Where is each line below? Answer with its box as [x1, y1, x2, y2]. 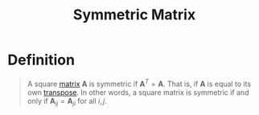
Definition [7, 51, 76, 69]
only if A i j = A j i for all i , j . [27, 96, 108, 108]
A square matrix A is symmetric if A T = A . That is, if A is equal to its [27, 77, 251, 88]
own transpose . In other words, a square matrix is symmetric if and [27, 87, 249, 97]
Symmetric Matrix [72, 6, 196, 24]
